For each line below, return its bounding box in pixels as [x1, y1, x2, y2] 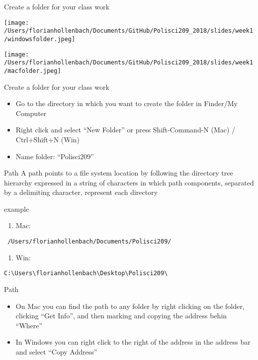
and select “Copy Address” [15, 346, 97, 357]
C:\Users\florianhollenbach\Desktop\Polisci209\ [4, 270, 168, 277]
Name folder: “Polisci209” [15, 151, 94, 161]
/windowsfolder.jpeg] [4, 35, 76, 43]
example [4, 203, 29, 214]
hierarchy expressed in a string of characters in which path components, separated [4, 177, 254, 187]
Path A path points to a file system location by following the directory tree [4, 168, 233, 178]
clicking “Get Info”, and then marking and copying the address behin [15, 310, 227, 321]
